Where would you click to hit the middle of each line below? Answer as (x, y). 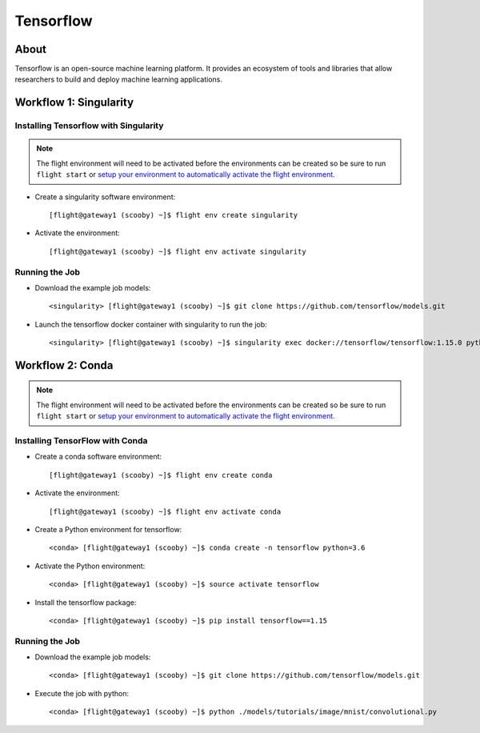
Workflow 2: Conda (64, 365)
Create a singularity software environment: (105, 197)
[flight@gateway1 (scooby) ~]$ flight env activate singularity (178, 251)
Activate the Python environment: (90, 566)
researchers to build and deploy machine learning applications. (119, 79)
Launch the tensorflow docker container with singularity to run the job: (151, 324)
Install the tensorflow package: (86, 602)
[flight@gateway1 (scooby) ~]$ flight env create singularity (174, 215)
